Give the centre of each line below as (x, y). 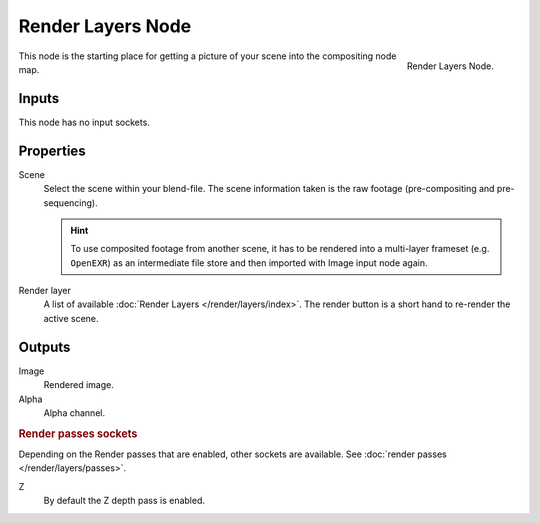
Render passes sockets (78, 433)
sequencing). (71, 202)
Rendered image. (78, 385)
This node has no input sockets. (84, 122)
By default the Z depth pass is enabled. (124, 501)
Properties (52, 150)
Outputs (44, 346)
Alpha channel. (74, 412)
